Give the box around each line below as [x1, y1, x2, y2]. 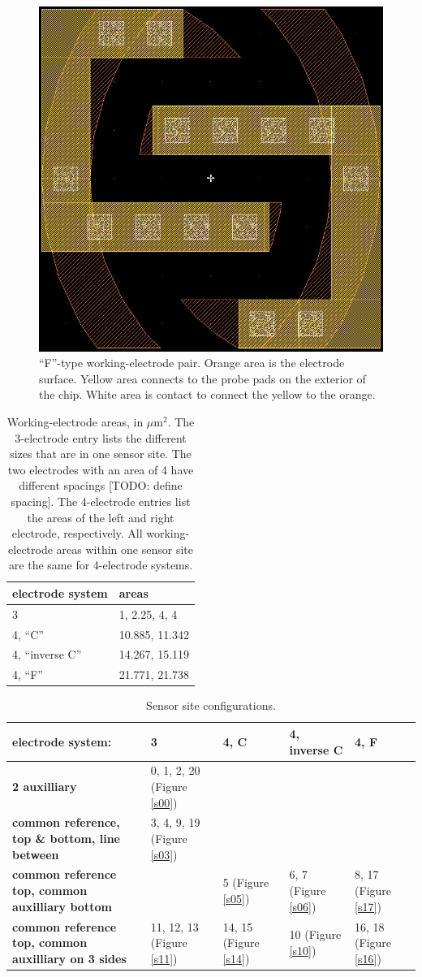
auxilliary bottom [12, 897, 112, 914]
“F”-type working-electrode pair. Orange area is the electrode [39, 354, 345, 371]
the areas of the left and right [27, 508, 174, 525]
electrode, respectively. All [11, 525, 143, 542]
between [12, 845, 59, 862]
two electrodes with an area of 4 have [7, 460, 194, 478]
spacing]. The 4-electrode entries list [11, 492, 191, 509]
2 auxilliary [12, 778, 77, 794]
